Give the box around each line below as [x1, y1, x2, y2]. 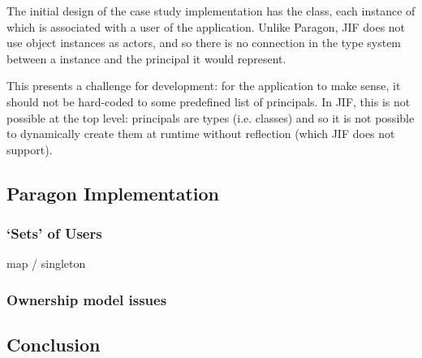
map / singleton [6, 255, 86, 272]
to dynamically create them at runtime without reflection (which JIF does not [6, 125, 395, 142]
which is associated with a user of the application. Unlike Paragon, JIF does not [6, 18, 406, 35]
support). [6, 140, 53, 157]
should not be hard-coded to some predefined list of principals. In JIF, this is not [6, 93, 411, 110]
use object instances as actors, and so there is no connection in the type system [6, 34, 402, 51]
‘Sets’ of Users [6, 223, 102, 244]
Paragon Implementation [6, 180, 219, 205]
